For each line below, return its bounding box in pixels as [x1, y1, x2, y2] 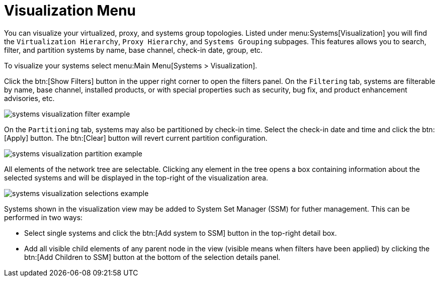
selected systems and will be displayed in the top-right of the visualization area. [4, 173, 269, 182]
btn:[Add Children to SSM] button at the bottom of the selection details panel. [24, 252, 281, 261]
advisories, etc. [4, 93, 55, 103]
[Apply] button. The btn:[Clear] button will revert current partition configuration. [4, 133, 268, 142]
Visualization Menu [4, 2, 136, 19]
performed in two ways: [4, 213, 83, 222]
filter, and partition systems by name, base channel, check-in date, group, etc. [4, 45, 263, 54]
